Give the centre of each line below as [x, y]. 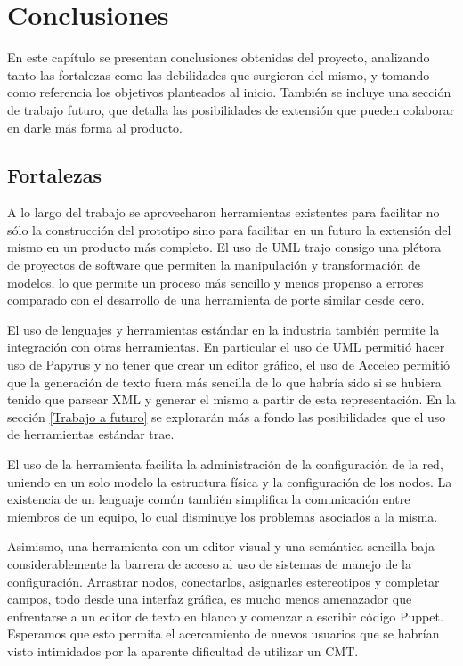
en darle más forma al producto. [95, 127]
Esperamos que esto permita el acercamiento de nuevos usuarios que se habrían [223, 634]
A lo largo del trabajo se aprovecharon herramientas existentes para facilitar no [223, 212]
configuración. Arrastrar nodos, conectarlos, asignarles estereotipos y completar [223, 581]
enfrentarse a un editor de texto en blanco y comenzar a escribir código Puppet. [225, 616]
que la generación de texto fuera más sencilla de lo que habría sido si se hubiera [224, 382]
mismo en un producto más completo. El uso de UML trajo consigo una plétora [224, 247]
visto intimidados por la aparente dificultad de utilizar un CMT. [183, 650]
